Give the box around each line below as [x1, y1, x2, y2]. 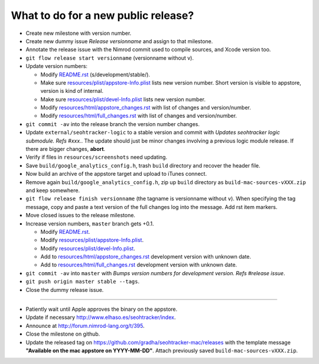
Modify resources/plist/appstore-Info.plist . [40, 237, 144, 244]
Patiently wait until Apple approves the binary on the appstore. [25, 305, 178, 313]
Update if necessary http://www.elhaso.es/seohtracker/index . [25, 314, 176, 321]
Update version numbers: [25, 63, 88, 70]
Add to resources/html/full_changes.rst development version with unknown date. [40, 261, 237, 269]
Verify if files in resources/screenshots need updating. [25, 154, 168, 161]
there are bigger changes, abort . [25, 146, 106, 153]
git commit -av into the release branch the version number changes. [25, 120, 200, 127]
